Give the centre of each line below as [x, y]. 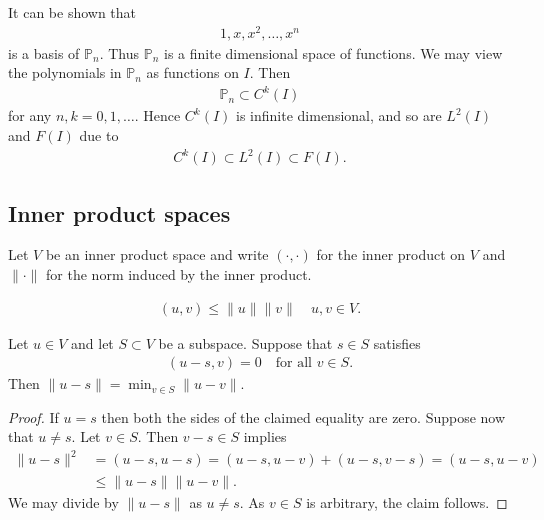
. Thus [119, 52]
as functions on [192, 72]
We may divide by [63, 501]
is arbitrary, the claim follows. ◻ [407, 501]
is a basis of [44, 52]
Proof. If [33, 416]
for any [30, 115]
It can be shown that [72, 12]
